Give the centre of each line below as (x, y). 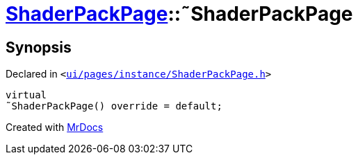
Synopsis (39, 47)
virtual (26, 95)
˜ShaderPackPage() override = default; (114, 106)
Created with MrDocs (55, 127)
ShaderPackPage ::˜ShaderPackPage (179, 14)
